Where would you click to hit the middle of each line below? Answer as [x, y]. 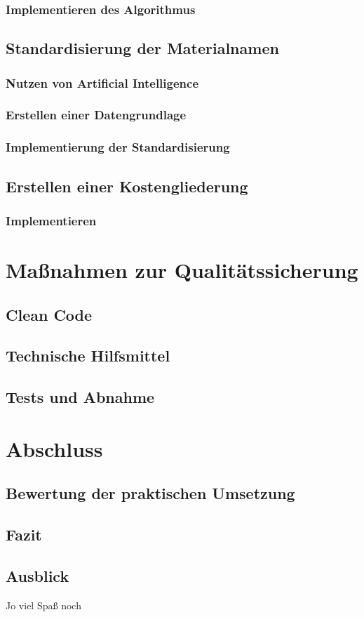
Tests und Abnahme [80, 397]
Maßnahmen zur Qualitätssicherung [182, 269]
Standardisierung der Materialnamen [142, 48]
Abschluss [54, 448]
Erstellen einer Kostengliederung [127, 186]
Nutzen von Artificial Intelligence [102, 82]
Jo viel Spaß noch [43, 605]
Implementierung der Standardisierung [118, 147]
